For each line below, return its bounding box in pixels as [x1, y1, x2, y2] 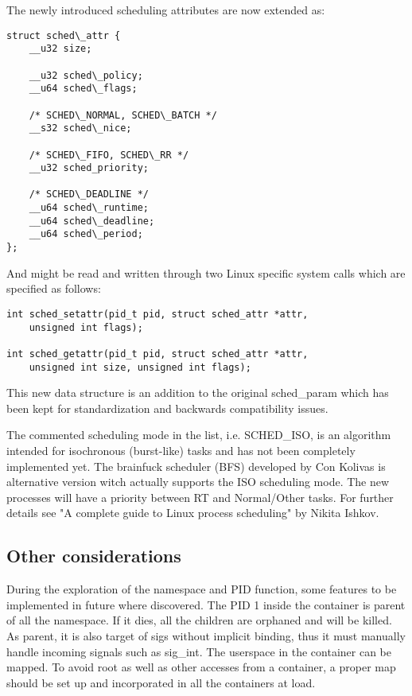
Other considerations [6, 543, 181, 568]
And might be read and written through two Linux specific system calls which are [6, 264, 406, 281]
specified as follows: [6, 280, 101, 297]
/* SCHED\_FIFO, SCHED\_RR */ [29, 149, 189, 161]
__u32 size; [29, 43, 92, 55]
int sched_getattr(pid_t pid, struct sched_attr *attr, [6, 348, 309, 360]
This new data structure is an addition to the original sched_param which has [6, 384, 389, 401]
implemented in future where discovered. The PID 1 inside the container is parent [6, 596, 406, 612]
